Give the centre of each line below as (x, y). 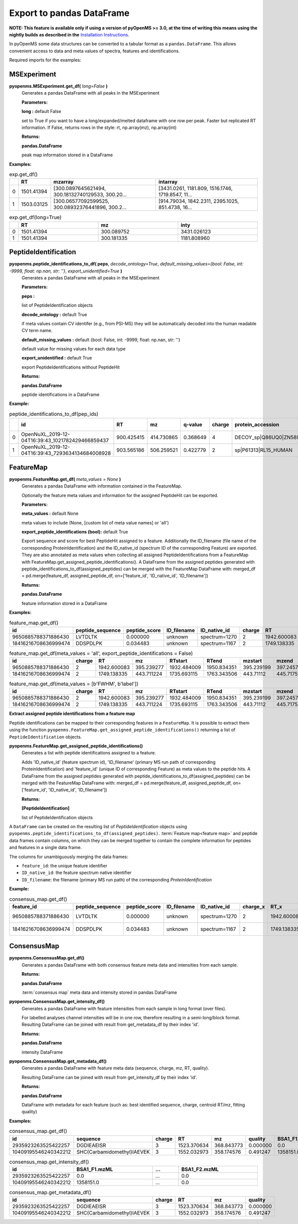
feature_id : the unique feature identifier (65, 865)
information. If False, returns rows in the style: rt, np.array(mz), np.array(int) (99, 127)
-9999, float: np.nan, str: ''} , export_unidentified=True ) (66, 271)
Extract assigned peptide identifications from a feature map (72, 714)
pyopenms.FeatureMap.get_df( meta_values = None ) (65, 479)
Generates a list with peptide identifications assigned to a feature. (89, 753)
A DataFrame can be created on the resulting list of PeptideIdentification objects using (98, 826)
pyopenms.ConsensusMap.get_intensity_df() (57, 1001)
